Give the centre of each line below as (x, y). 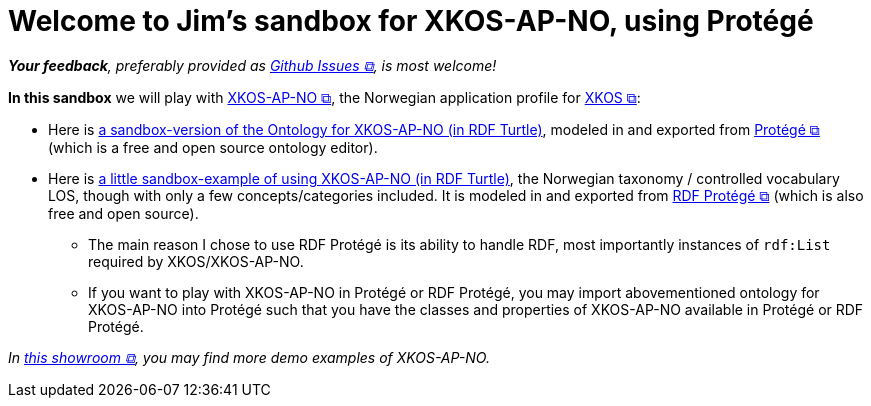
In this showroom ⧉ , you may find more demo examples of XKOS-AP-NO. (249, 357)
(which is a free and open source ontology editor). (213, 147)
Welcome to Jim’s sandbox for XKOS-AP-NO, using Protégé (411, 21)
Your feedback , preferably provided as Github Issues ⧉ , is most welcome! (252, 65)
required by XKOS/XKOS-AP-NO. (196, 261)
